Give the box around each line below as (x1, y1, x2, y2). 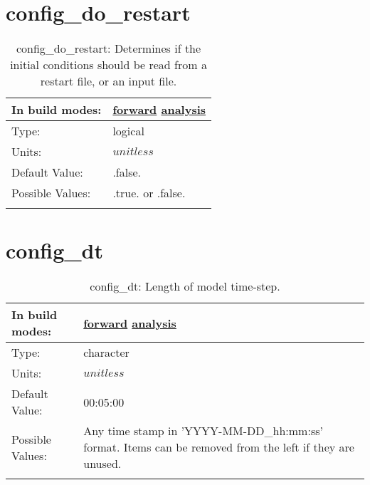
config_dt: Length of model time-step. (90, 278, 280, 295)
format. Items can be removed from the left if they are (83, 439, 354, 456)
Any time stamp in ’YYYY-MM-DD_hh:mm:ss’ (83, 422, 323, 439)
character (83, 344, 129, 361)
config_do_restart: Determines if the (16, 40, 201, 57)
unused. (83, 455, 122, 472)
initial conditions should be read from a (10, 56, 207, 73)
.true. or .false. (112, 184, 186, 202)
